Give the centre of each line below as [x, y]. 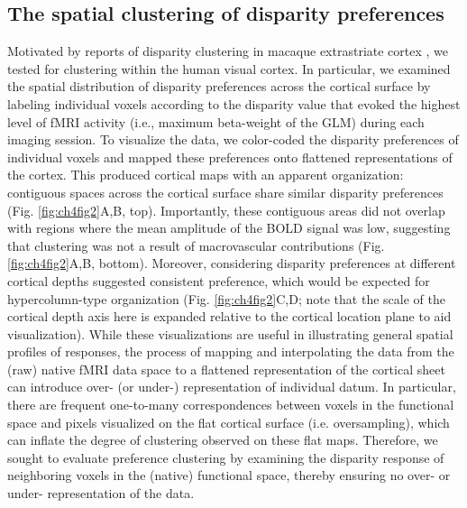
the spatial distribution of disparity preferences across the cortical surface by [219, 86]
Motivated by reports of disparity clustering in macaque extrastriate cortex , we [228, 51]
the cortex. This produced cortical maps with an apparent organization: [206, 175]
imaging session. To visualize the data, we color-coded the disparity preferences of [233, 139]
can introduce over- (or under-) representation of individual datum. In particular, [232, 387]
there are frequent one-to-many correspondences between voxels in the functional [231, 405]
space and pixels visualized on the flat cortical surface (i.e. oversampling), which [229, 422]
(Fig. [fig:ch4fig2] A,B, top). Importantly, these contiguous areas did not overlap [226, 210]
